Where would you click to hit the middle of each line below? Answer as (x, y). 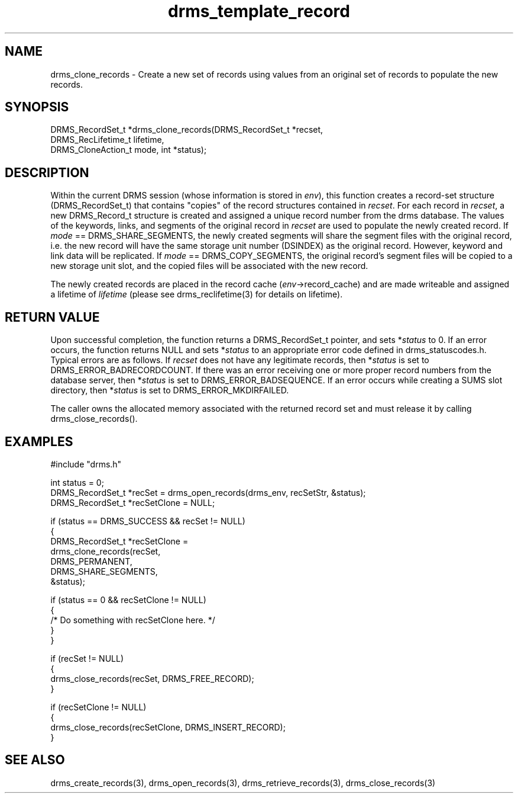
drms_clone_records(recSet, (106, 551)
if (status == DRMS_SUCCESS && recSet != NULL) (148, 521)
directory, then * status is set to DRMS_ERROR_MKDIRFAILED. (170, 390)
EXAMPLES (39, 441)
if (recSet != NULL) (87, 658)
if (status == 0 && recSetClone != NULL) (128, 600)
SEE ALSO (35, 760)
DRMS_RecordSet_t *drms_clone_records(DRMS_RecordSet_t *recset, (187, 130)
